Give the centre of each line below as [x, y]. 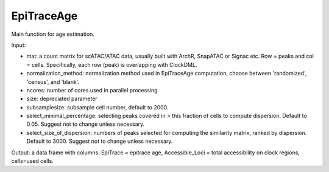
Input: [19, 45]
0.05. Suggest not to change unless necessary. [86, 124]
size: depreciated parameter [62, 99]
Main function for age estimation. [53, 34]
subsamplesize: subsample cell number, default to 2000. [97, 107]
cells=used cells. [33, 161]
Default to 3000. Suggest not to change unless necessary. [100, 141]
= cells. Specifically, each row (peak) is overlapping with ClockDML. [112, 64]
